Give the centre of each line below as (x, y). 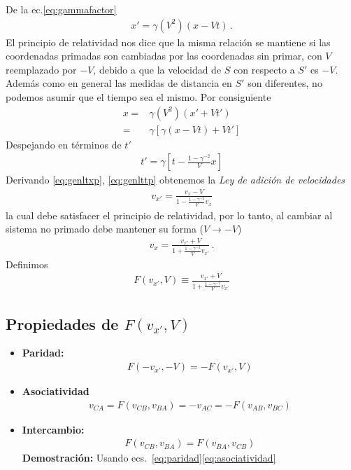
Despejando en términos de (64, 144)
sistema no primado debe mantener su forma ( (105, 229)
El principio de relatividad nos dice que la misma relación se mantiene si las (168, 42)
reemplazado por (41, 69)
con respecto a (264, 69)
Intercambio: (53, 429)
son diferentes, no (285, 83)
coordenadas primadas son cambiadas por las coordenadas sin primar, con (164, 56)
